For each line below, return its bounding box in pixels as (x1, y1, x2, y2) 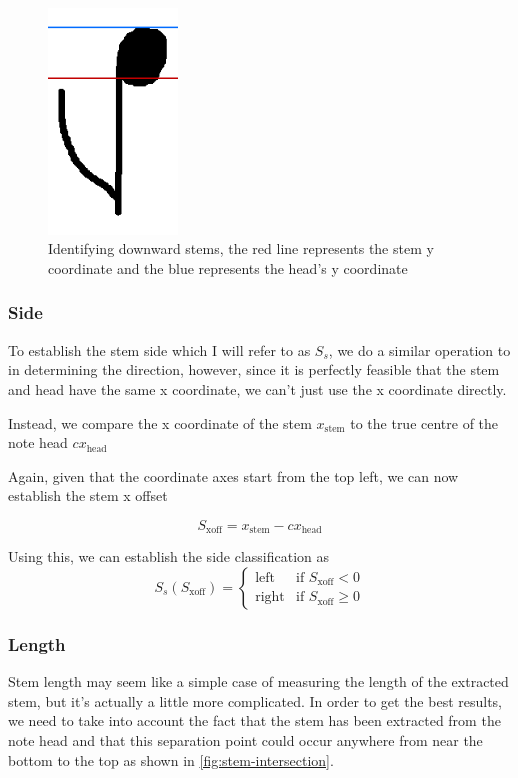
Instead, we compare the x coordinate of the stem (8, 412, 312, 433)
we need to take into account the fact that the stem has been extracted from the (8, 710, 501, 731)
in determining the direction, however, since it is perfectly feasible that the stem (8, 359, 500, 380)
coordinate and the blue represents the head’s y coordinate (48, 257, 408, 278)
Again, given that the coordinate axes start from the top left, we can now (8, 465, 459, 486)
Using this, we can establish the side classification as (8, 546, 330, 567)
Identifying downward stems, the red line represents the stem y (48, 238, 434, 259)
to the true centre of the (350, 412, 499, 433)
